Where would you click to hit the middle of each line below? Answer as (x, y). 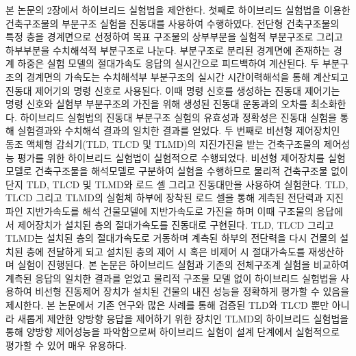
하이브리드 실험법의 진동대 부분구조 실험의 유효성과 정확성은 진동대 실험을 (178, 117)
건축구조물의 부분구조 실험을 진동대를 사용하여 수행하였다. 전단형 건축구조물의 (173, 23)
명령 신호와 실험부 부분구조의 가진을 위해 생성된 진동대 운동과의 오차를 (157, 104)
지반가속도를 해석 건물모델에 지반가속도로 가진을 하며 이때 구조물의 (170, 211)
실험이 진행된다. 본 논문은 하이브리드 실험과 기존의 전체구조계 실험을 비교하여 (183, 265)
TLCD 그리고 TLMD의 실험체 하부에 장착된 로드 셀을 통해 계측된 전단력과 (164, 198)
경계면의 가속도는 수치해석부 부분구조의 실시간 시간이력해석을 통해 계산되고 (187, 76)
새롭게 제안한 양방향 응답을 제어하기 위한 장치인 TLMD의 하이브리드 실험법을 (183, 318)
